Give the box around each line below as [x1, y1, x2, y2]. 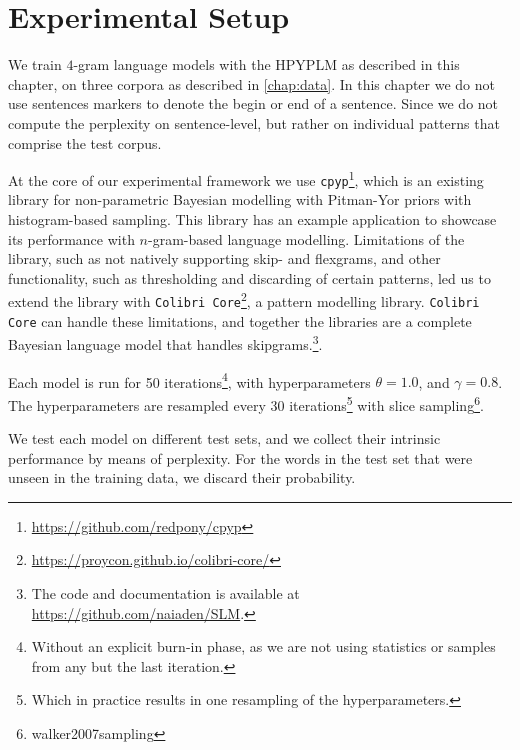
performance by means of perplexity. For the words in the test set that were [8, 447, 473, 468]
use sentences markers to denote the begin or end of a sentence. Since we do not [8, 93, 499, 114]
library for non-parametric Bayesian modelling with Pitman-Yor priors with [8, 189, 472, 210]
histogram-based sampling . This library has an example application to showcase [8, 209, 497, 229]
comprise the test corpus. [8, 132, 162, 153]
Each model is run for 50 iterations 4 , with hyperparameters [8, 368, 371, 392]
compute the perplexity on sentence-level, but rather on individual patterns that [8, 112, 500, 133]
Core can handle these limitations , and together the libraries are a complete [8, 310, 472, 331]
